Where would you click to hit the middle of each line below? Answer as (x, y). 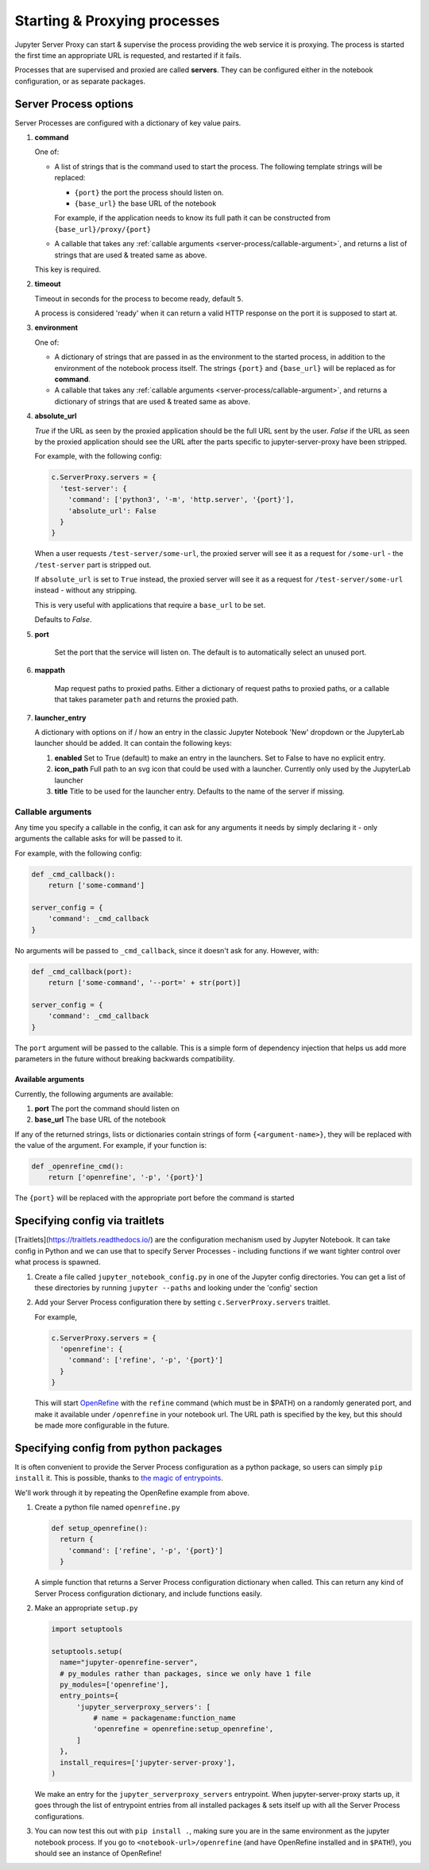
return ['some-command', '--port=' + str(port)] (145, 983)
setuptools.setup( (87, 1651)
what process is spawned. (58, 1262)
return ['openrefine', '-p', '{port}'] (126, 1177)
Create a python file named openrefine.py (107, 1507)
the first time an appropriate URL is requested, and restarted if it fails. (128, 55)
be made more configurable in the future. (102, 1425)
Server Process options (74, 104)
